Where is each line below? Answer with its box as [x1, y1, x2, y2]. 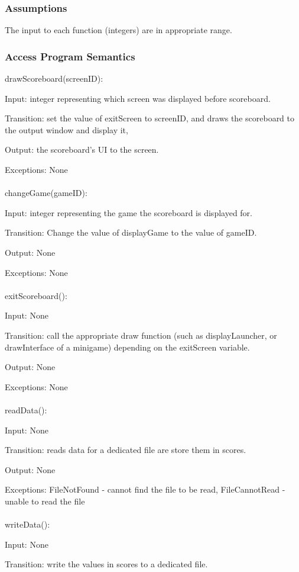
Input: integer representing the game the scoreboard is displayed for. [5, 206, 252, 218]
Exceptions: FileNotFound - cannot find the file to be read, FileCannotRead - [5, 483, 285, 496]
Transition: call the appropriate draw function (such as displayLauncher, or [5, 329, 277, 341]
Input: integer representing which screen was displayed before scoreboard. [5, 92, 271, 104]
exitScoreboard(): [5, 289, 67, 301]
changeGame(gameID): [5, 187, 87, 199]
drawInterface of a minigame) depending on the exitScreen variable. [5, 340, 250, 353]
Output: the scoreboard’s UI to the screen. [5, 143, 159, 156]
